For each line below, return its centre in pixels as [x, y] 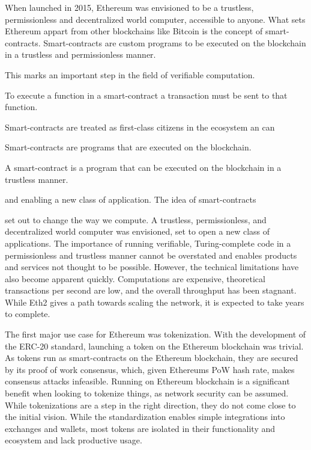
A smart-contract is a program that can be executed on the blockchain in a [143, 167]
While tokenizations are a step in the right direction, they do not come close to [150, 405]
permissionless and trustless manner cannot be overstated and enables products [151, 255]
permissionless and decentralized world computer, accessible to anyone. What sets [155, 19]
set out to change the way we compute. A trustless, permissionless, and [136, 219]
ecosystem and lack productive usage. [74, 440]
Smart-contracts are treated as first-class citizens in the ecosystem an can [140, 127]
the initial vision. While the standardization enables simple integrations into [145, 417]
